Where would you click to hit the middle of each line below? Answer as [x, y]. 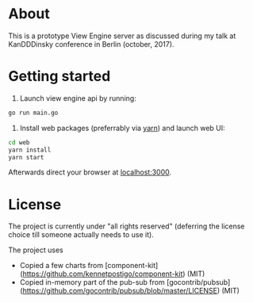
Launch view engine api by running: [78, 98]
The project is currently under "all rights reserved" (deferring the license [126, 226]
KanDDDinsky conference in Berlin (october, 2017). [91, 44]
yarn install [30, 150]
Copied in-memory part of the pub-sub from [92, 282]
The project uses [36, 250]
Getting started [59, 77]
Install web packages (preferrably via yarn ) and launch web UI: [123, 128]
